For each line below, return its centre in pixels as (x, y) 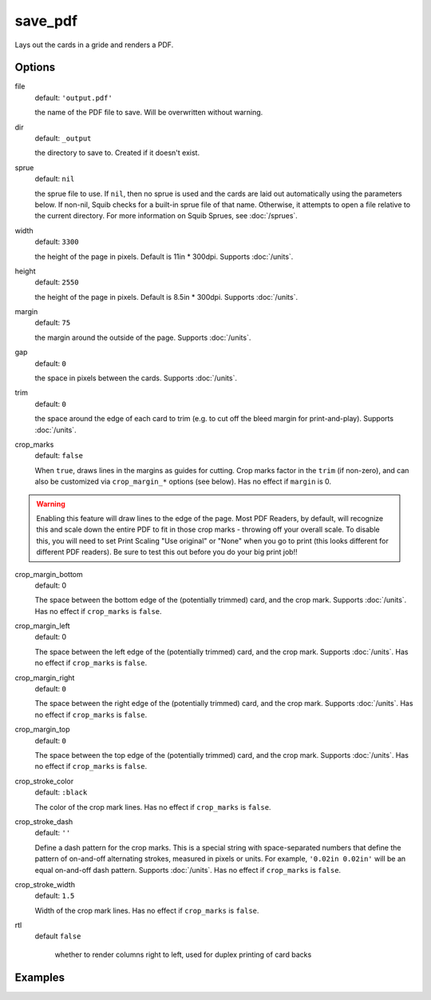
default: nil (55, 179)
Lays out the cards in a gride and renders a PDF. (94, 45)
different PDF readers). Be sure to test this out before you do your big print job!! (167, 552)
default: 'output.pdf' (74, 98)
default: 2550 (57, 282)
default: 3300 (57, 242)
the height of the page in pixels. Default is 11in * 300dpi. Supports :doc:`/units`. (164, 257)
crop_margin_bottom (49, 574)
